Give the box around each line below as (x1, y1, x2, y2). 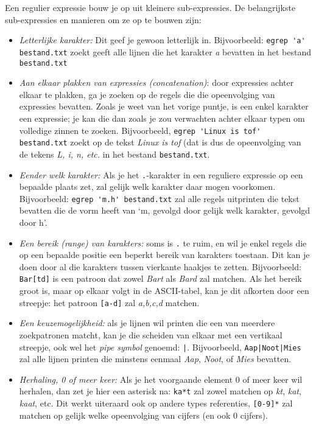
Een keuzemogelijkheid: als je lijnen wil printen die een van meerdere (19, 316, 275, 329)
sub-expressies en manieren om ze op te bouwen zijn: (5, 13, 202, 26)
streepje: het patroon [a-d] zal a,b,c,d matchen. (19, 296, 200, 309)
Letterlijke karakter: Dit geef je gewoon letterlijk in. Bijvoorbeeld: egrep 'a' (19, 33, 306, 46)
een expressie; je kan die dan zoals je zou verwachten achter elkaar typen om (19, 111, 305, 124)
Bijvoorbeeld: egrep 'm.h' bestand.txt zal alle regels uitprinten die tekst (19, 192, 300, 204)
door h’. (19, 216, 47, 228)
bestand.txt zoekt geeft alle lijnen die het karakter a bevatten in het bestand (19, 45, 312, 58)
